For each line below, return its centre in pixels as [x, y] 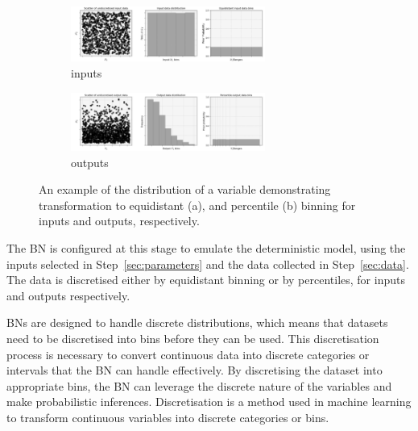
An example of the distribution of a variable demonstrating [185, 189]
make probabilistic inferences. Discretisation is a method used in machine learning [209, 402]
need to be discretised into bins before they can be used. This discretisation [193, 338]
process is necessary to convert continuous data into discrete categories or [188, 354]
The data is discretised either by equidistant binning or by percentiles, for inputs [206, 280]
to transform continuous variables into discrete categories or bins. [168, 417]
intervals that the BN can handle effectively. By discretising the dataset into [195, 370]
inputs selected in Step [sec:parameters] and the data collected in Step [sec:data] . [208, 264]
